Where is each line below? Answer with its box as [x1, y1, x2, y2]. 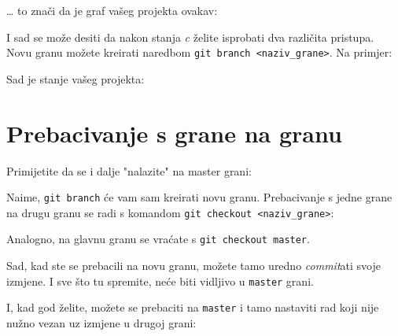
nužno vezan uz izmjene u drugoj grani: [6, 315, 197, 331]
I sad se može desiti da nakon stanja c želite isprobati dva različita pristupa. [6, 28, 374, 45]
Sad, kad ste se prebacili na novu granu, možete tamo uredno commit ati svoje [6, 257, 381, 274]
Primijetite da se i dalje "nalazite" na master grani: [6, 162, 252, 179]
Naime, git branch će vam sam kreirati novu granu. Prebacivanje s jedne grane [6, 189, 392, 205]
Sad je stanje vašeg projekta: [6, 70, 145, 87]
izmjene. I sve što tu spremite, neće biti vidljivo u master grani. [6, 272, 314, 289]
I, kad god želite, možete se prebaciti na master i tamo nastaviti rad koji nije [6, 299, 379, 316]
